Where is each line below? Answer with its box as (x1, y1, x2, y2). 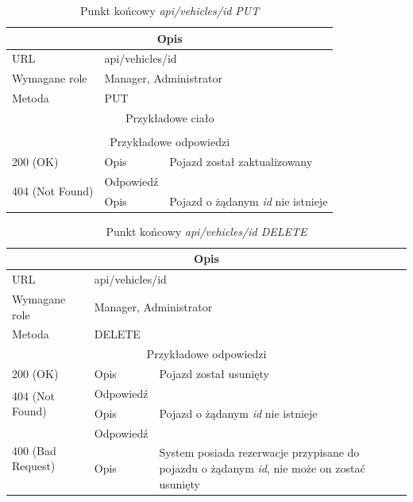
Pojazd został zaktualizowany (169, 153, 313, 169)
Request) (12, 458, 56, 474)
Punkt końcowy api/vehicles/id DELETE (106, 222, 307, 239)
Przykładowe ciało (125, 109, 214, 125)
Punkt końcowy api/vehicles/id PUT (80, 2, 260, 18)
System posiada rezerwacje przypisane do (159, 444, 360, 461)
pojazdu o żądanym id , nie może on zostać (159, 460, 365, 477)
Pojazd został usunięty (159, 365, 269, 382)
